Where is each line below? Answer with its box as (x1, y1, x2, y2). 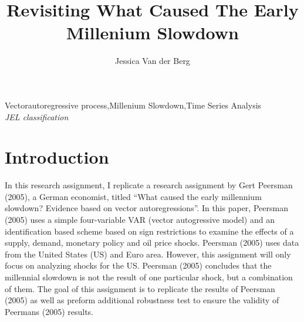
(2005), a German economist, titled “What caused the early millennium (5, 190, 262, 202)
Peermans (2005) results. (5, 305, 93, 317)
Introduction (5, 145, 109, 169)
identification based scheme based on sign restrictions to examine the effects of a (5, 225, 294, 237)
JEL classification (5, 110, 69, 123)
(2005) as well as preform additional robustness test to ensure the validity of (5, 294, 279, 306)
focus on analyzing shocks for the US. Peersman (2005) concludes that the (5, 259, 272, 272)
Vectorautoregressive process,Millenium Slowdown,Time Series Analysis (5, 99, 262, 111)
